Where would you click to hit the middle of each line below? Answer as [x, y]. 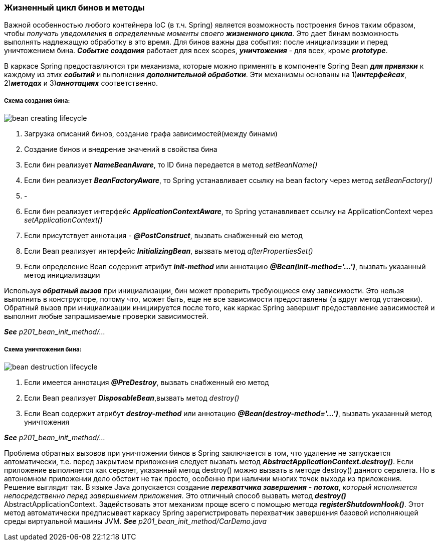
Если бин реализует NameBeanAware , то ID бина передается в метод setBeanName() [171, 165]
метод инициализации [62, 275]
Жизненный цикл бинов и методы [74, 8]
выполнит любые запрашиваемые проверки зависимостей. [106, 316]
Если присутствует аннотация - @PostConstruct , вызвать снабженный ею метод [163, 236]
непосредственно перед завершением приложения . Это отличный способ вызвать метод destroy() [175, 495]
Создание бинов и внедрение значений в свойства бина [121, 149]
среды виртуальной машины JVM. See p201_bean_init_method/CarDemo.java [135, 521]
